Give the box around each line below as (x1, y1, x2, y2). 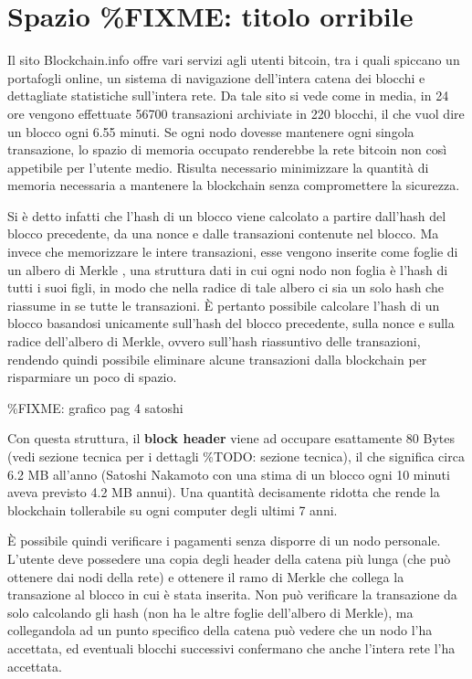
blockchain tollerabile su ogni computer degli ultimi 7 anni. (7, 500, 338, 519)
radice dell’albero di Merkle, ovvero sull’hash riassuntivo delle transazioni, (7, 332, 421, 351)
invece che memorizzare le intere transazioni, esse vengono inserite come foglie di (7, 242, 458, 261)
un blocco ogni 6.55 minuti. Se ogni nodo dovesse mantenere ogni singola (7, 122, 414, 141)
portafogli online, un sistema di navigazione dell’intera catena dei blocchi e (7, 68, 425, 87)
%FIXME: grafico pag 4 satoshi (7, 398, 184, 417)
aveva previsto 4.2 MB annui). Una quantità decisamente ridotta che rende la (7, 483, 440, 502)
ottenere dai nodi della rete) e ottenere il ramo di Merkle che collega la (7, 567, 404, 586)
